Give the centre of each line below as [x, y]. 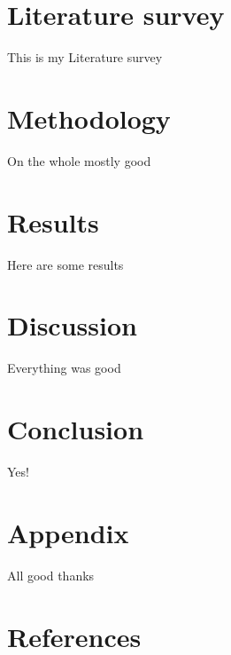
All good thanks [51, 575]
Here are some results [65, 264]
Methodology [89, 118]
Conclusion [76, 429]
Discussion [72, 325]
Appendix [68, 532]
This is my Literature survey [85, 57]
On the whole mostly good [79, 160]
